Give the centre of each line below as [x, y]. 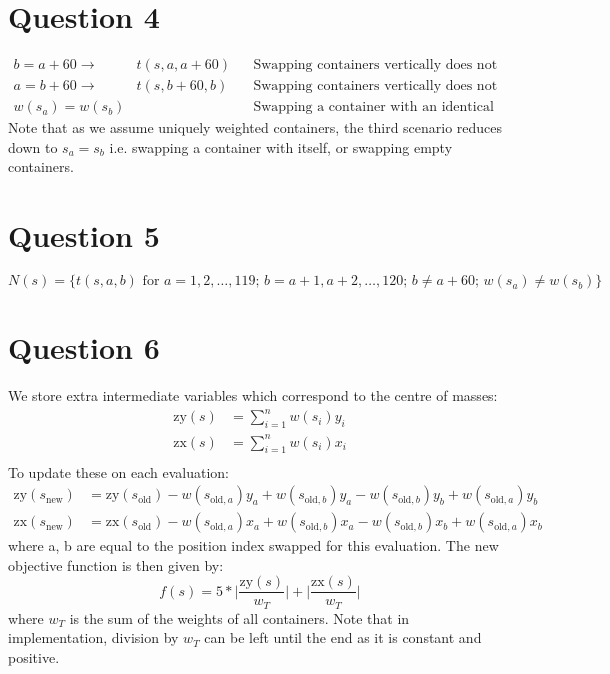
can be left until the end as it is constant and [343, 637]
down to [33, 146]
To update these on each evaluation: [118, 471]
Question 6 [84, 347]
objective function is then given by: [116, 564]
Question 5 [84, 235]
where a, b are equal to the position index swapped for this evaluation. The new [253, 545]
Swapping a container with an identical [373, 107]
